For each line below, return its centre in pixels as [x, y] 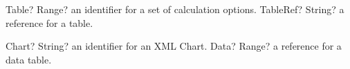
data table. [29, 59]
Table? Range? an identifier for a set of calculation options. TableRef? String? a [175, 9]
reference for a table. [49, 22]
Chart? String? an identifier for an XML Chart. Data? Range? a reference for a [174, 46]
